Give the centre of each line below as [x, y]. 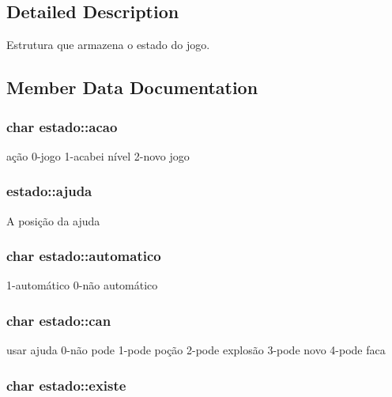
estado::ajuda [49, 191]
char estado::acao [62, 126]
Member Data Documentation [132, 87]
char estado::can [59, 320]
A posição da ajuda [53, 220]
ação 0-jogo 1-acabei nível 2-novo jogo [98, 155]
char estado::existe [66, 385]
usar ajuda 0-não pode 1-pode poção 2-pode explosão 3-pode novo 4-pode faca [196, 350]
